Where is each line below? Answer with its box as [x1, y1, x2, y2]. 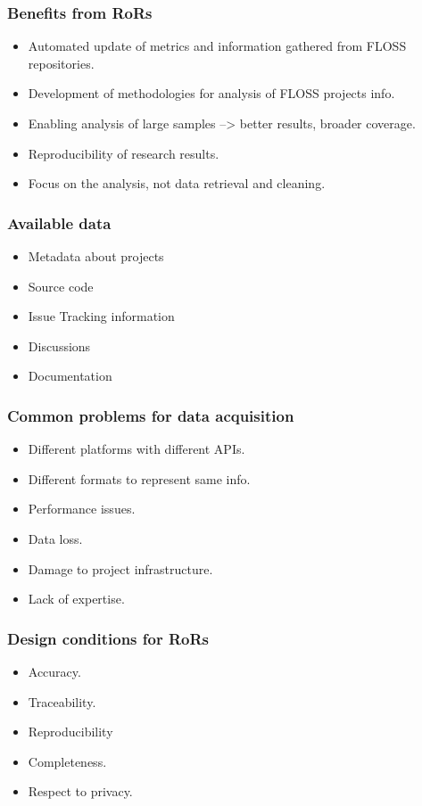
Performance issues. [28, 499, 136, 518]
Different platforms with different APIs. [28, 440, 245, 458]
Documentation [28, 366, 112, 385]
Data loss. [28, 529, 83, 547]
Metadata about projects [28, 247, 164, 265]
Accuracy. [28, 662, 81, 680]
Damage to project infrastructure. [28, 559, 213, 578]
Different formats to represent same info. [28, 469, 251, 488]
